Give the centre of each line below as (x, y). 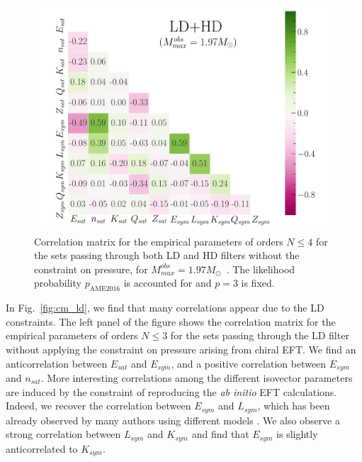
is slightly (297, 434)
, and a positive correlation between (249, 363)
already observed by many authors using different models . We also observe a (173, 420)
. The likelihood (261, 269)
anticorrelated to (42, 448)
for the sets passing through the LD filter (260, 335)
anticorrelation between (57, 363)
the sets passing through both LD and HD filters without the (167, 255)
